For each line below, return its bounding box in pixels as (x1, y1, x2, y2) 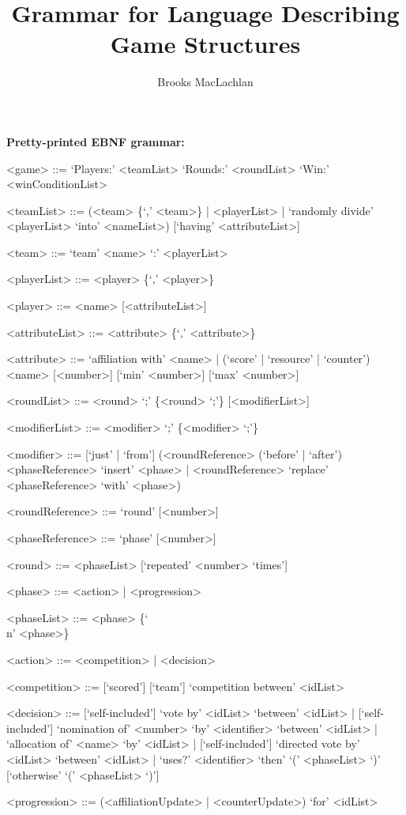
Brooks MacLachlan (157, 74, 254, 90)
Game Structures (110, 28, 301, 60)
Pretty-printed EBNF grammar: (6, 133, 185, 149)
